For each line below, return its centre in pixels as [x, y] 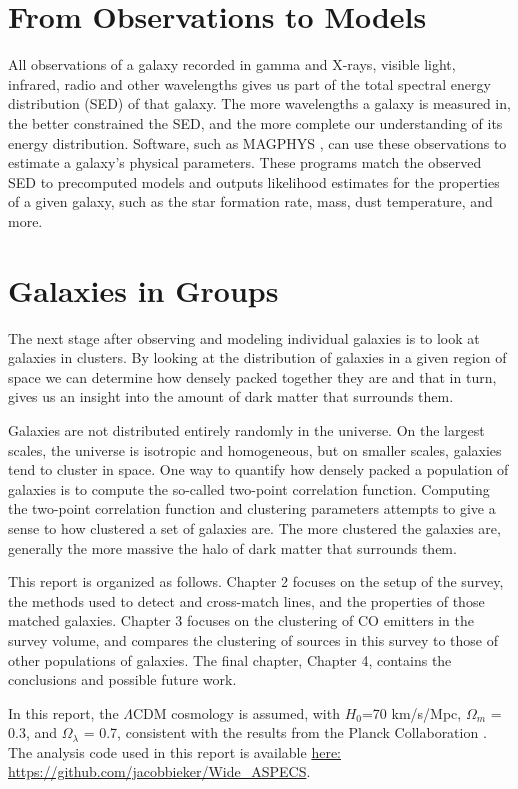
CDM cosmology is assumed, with [236, 712]
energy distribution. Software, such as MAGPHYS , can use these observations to [257, 142]
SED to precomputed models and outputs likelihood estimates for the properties [254, 181]
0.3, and [33, 732]
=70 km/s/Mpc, [411, 712]
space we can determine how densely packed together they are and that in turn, [252, 376]
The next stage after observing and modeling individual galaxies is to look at [244, 337]
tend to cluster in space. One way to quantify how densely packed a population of [258, 469]
